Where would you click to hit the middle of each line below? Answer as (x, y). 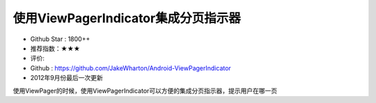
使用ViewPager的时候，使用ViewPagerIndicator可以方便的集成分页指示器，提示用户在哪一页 (145, 90)
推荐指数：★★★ (55, 48)
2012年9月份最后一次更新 (67, 78)
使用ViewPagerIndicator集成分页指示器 (127, 18)
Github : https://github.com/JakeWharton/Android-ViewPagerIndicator (131, 68)
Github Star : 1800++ (60, 39)
